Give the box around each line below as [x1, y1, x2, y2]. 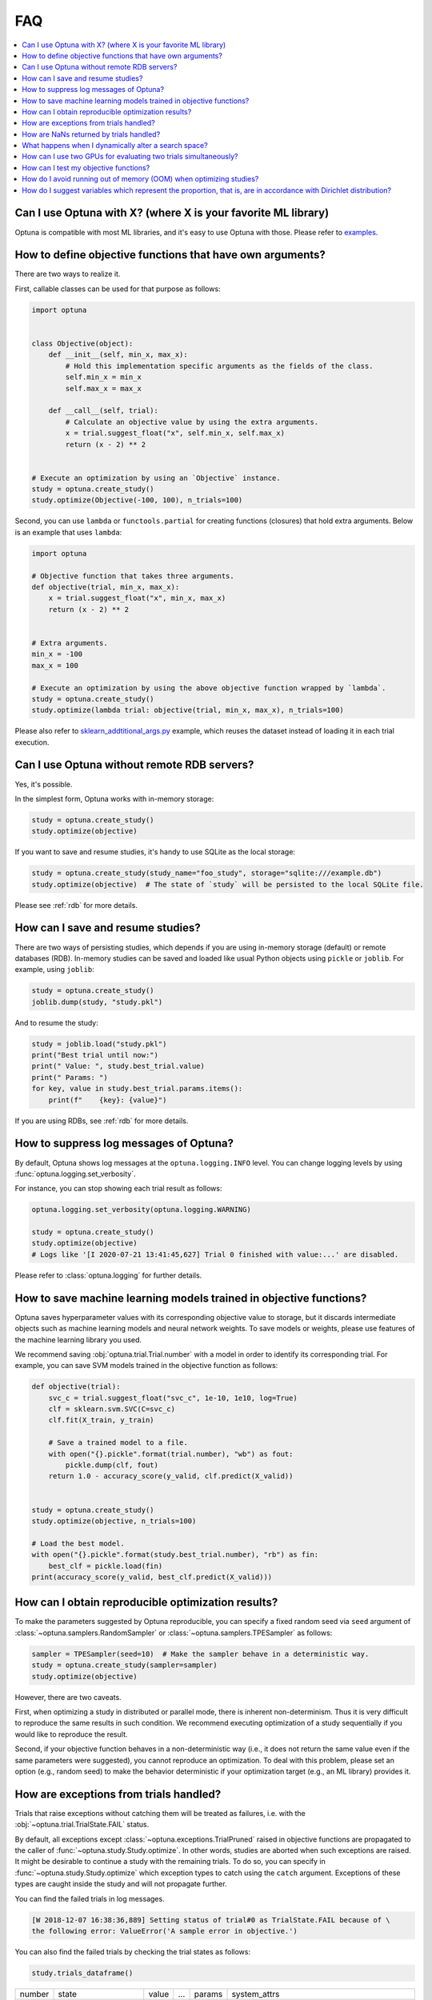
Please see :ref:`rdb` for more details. [14, 900, 138, 910]
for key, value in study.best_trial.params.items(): [31, 1084, 243, 1094]
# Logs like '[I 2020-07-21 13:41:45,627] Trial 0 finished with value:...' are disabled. [31, 1250, 399, 1259]
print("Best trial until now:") [31, 1050, 159, 1060]
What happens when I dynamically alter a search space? [22, 141, 208, 150]
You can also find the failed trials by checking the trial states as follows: [14, 1946, 251, 1956]
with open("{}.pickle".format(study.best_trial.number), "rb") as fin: [31, 1550, 319, 1559]
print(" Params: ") [31, 1073, 108, 1082]
